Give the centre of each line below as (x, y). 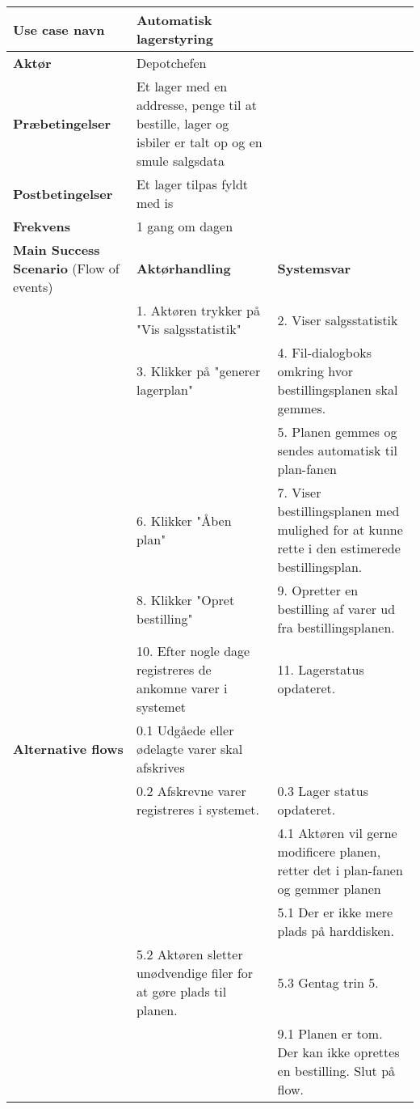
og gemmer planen (329, 889)
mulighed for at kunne (340, 529)
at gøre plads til (181, 991)
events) (33, 287)
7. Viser (299, 492)
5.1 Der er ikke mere (335, 912)
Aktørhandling (183, 268)
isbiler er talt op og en (199, 142)
